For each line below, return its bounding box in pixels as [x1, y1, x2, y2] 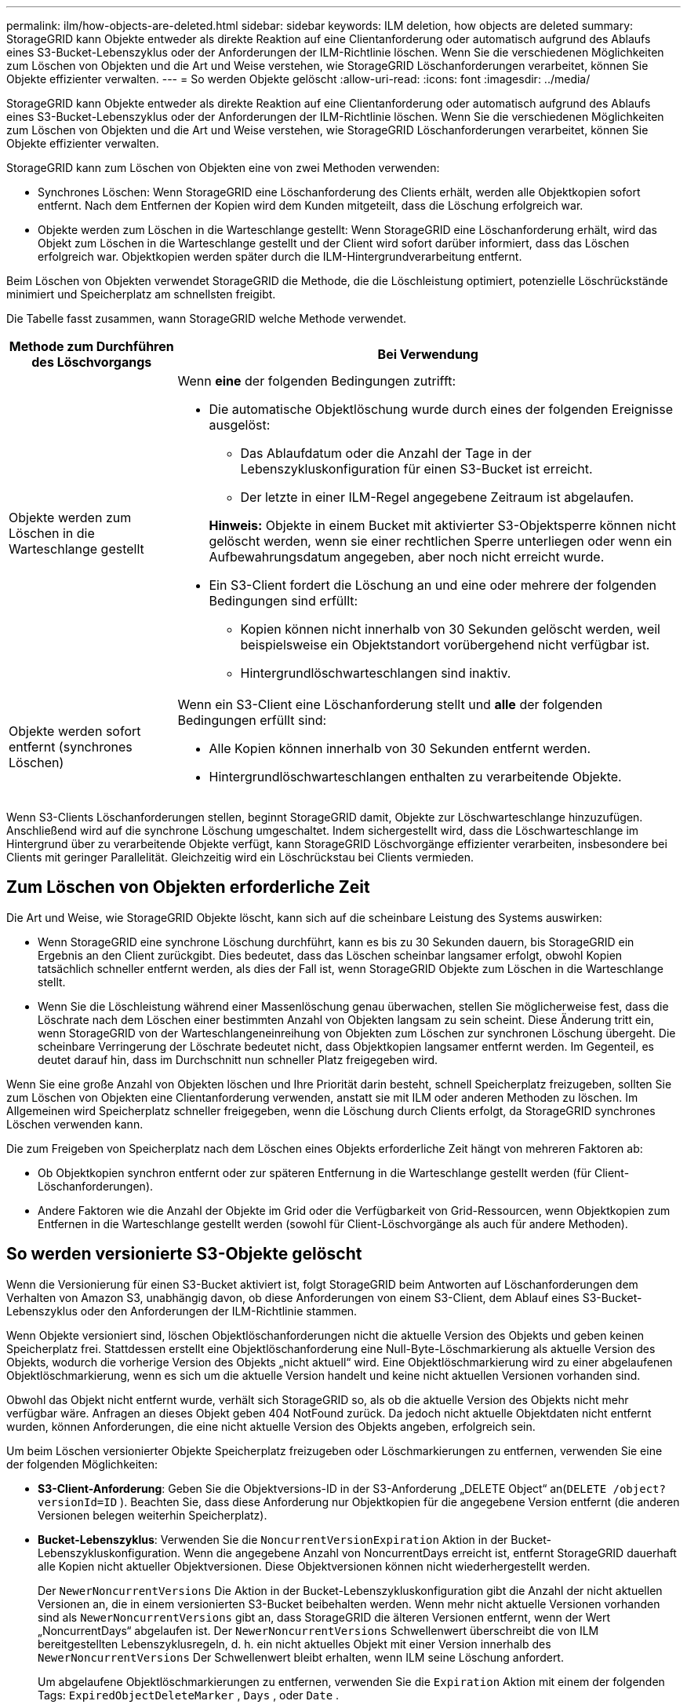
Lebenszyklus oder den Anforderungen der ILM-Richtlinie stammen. [6, 1304, 358, 1318]
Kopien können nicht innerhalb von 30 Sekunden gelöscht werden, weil [240, 621, 660, 637]
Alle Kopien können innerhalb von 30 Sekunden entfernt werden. [209, 741, 591, 756]
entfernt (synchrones [9, 739, 133, 755]
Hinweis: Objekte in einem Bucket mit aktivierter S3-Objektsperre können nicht [209, 518, 676, 533]
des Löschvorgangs [31, 354, 152, 370]
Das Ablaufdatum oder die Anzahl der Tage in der [240, 445, 532, 461]
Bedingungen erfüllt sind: [177, 712, 327, 728]
